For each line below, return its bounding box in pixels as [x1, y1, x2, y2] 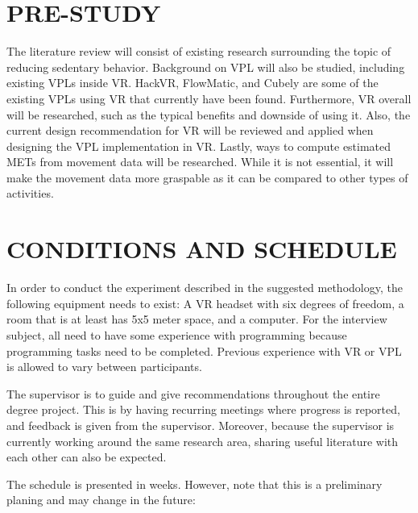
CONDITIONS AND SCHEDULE [6, 232, 397, 265]
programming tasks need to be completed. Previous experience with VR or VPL [6, 342, 402, 359]
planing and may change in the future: [6, 491, 196, 508]
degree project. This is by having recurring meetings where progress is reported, [6, 401, 400, 418]
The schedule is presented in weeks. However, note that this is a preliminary [6, 475, 383, 492]
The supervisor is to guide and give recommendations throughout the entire [6, 385, 380, 402]
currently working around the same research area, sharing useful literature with [6, 432, 399, 449]
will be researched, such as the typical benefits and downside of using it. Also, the [6, 106, 411, 123]
